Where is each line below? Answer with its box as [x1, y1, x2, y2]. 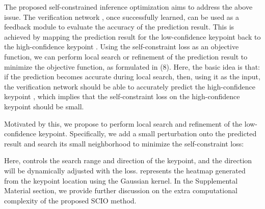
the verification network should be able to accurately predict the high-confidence [4, 81, 255, 92]
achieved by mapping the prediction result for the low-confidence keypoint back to [4, 31, 261, 42]
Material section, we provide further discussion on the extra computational [4, 185, 237, 196]
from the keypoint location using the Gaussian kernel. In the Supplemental [4, 175, 238, 186]
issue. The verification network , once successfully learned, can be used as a [4, 11, 240, 22]
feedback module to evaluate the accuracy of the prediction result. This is [4, 21, 234, 32]
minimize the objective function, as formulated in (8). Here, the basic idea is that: [4, 61, 260, 72]
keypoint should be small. [4, 101, 84, 111]
